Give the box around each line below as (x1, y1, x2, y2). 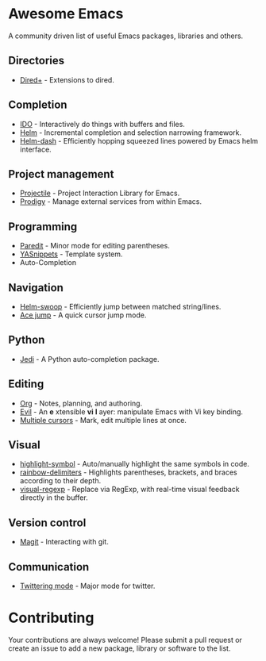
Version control (8, 516, 87, 529)
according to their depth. (19, 476, 102, 486)
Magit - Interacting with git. (19, 537, 109, 547)
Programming (8, 220, 78, 233)
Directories (8, 54, 65, 67)
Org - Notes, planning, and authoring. (19, 398, 143, 408)
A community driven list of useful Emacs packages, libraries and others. (8, 31, 244, 40)
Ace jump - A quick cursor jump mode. (19, 310, 147, 320)
